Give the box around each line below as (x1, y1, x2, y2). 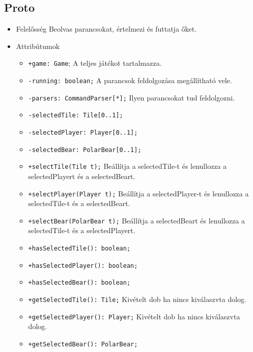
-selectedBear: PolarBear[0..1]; (28, 146, 142, 154)
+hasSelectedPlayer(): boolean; (28, 262, 138, 269)
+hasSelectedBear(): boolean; (28, 279, 131, 287)
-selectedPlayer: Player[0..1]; (28, 129, 138, 137)
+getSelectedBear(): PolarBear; (28, 340, 138, 348)
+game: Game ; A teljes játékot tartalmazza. (28, 58, 162, 68)
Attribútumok (16, 40, 60, 51)
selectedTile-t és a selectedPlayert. (28, 225, 135, 236)
